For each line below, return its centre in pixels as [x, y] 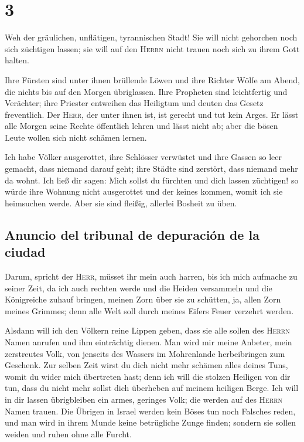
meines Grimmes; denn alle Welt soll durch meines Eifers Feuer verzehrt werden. [149, 310]
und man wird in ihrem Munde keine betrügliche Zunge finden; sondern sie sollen [151, 422]
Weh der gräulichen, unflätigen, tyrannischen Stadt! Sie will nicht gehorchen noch [151, 37]
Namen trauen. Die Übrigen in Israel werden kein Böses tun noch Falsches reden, [150, 411]
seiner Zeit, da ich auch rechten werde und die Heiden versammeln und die [139, 288]
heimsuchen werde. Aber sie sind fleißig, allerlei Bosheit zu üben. [121, 203]
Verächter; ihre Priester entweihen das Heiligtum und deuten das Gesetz [134, 103]
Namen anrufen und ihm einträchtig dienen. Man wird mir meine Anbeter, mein [148, 342]
